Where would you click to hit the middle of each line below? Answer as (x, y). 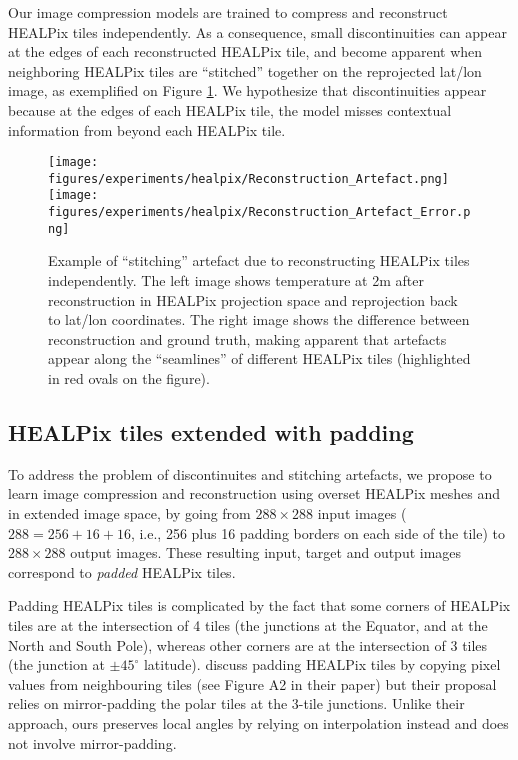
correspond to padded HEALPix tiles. (122, 571)
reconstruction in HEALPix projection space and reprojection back (253, 299)
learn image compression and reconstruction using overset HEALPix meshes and (254, 493)
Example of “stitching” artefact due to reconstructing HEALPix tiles (259, 260)
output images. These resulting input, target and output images (266, 552)
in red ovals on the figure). (129, 378)
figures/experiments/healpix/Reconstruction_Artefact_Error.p (259, 212)
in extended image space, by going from (129, 512)
